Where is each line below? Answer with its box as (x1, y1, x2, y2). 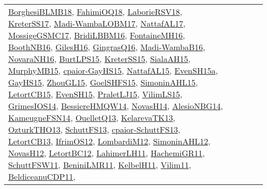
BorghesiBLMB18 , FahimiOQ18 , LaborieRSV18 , (8, 6, 182, 17)
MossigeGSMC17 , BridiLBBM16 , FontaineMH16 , (8, 29, 185, 41)
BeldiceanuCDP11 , (8, 171, 75, 182)
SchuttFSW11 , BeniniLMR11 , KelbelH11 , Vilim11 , (8, 159, 192, 171)
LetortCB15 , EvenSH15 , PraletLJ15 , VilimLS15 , (8, 88, 183, 100)
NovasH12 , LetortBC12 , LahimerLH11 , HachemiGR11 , (8, 147, 205, 159)
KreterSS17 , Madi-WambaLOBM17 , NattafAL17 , (8, 17, 186, 29)
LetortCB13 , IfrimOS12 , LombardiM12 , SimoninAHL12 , (8, 135, 211, 147)
